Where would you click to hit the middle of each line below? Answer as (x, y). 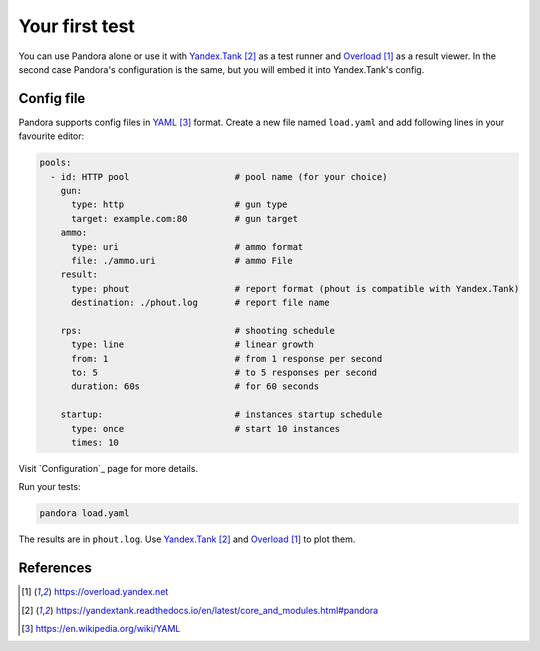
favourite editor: (51, 136)
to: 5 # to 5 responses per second (224, 373)
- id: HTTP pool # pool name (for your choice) (219, 176)
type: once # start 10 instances (206, 428)
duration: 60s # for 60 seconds (195, 386)
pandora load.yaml (84, 513)
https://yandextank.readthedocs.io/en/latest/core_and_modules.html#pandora (217, 610)
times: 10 (95, 443)
